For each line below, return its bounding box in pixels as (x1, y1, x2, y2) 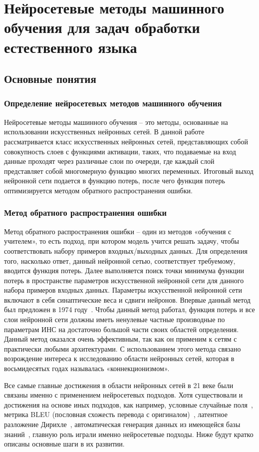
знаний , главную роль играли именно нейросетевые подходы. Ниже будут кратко (4, 429, 254, 439)
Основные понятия (4, 71, 96, 86)
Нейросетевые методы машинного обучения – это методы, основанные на (4, 116, 228, 127)
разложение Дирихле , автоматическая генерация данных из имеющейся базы (4, 419, 241, 429)
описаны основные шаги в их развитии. (4, 439, 125, 449)
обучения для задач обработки (4, 17, 200, 37)
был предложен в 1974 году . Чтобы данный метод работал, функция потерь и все (4, 304, 255, 315)
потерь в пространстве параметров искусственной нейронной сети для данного (4, 275, 244, 285)
